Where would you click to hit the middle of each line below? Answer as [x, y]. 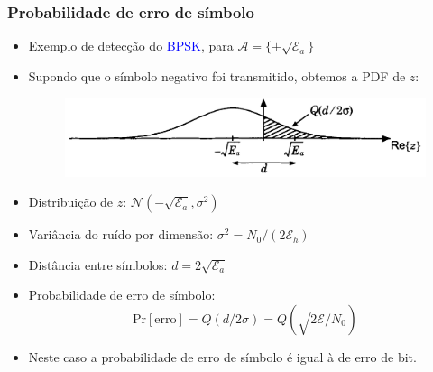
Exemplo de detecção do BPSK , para [131, 46]
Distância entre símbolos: [98, 264]
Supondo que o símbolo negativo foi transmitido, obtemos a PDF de [217, 75]
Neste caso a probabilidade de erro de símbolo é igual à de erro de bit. [222, 356]
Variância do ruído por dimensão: [121, 234]
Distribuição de [71, 202]
